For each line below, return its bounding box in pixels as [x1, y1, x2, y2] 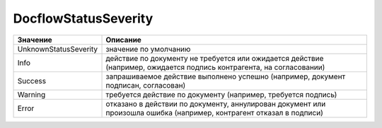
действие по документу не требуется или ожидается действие [105, 53, 324, 63]
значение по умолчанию [105, 44, 191, 54]
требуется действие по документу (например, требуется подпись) [105, 89, 337, 99]
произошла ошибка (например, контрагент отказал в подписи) [105, 107, 323, 117]
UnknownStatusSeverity [17, 44, 98, 54]
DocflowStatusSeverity [13, 11, 154, 26]
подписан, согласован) [105, 80, 186, 90]
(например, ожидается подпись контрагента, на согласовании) [105, 62, 325, 72]
